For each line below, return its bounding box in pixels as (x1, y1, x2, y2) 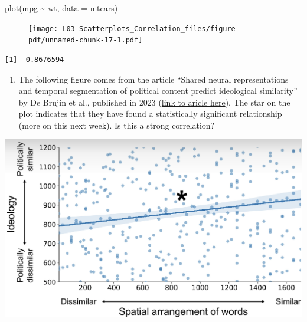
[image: (28, 24, 58, 33)
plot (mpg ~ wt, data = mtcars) (5, 2, 118, 14)
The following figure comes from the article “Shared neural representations (18, 73, 289, 85)
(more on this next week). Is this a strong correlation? (18, 119, 215, 131)
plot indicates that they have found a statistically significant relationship (18, 107, 282, 120)
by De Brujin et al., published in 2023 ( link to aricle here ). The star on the (18, 96, 290, 108)
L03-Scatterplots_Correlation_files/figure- (62, 24, 240, 33)
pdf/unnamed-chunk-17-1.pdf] (28, 36, 143, 45)
